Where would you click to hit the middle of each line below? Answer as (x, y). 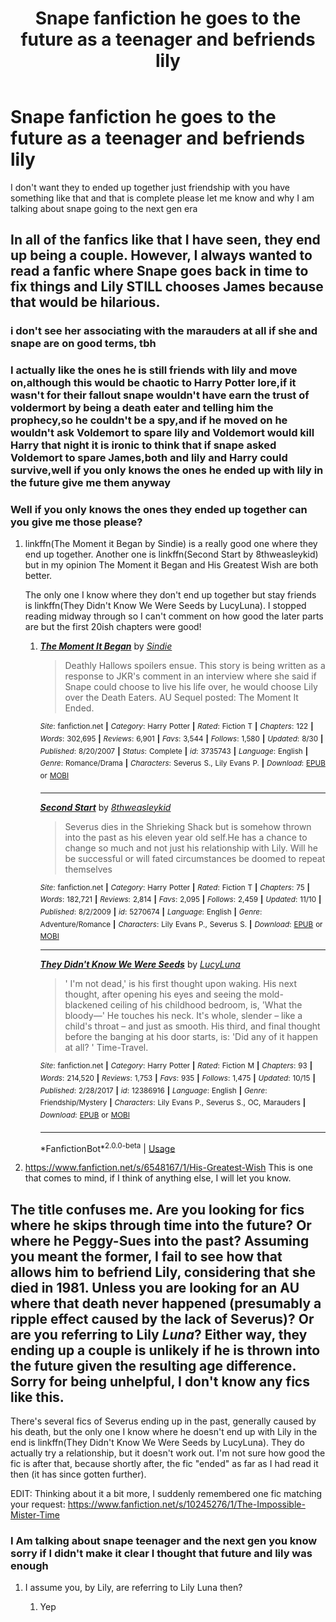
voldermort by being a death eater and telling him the (142, 408)
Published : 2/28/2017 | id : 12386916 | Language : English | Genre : (153, 1090)
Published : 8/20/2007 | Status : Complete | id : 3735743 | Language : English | (173, 751)
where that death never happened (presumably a (166, 1303)
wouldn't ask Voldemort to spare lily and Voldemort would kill (162, 433)
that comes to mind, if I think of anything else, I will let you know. (158, 1178)
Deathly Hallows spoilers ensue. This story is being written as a (195, 666)
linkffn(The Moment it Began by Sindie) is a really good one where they (171, 544)
